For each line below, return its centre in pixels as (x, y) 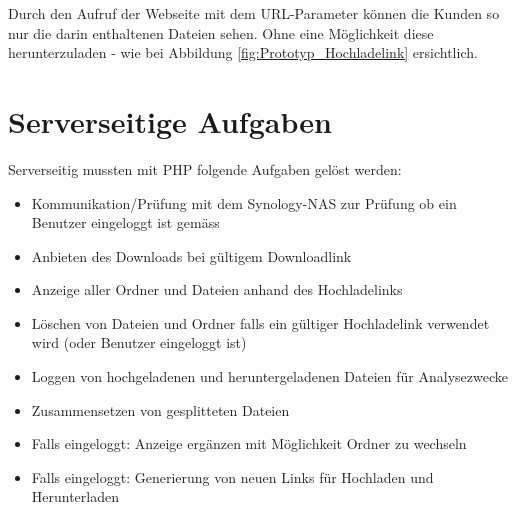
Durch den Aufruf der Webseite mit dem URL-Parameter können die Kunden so (254, 13)
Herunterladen (75, 496)
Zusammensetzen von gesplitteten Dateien (160, 409)
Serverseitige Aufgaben (170, 120)
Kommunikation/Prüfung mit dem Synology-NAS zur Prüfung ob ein (244, 202)
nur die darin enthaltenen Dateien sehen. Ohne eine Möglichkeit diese (221, 32)
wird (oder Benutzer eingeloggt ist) (139, 342)
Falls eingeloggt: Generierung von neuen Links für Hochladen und (232, 476)
